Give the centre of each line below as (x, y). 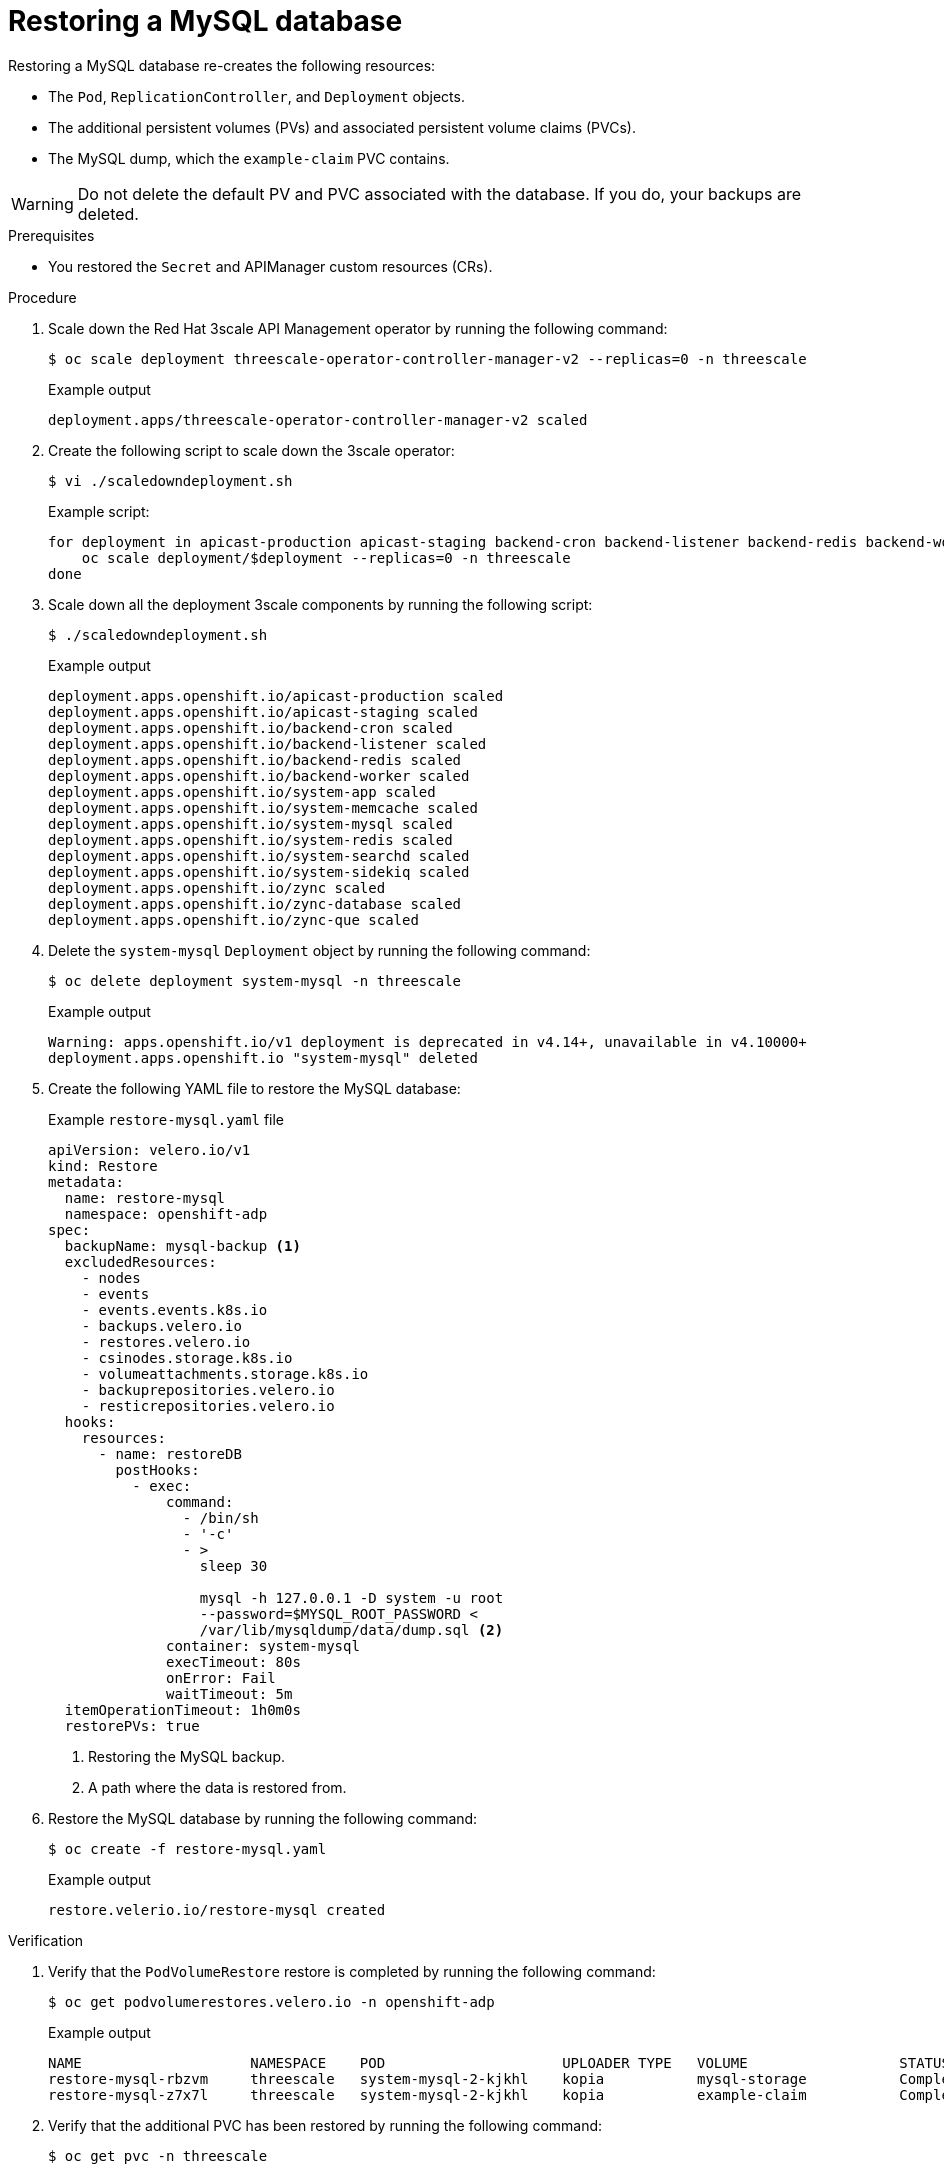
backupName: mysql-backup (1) (182, 1245)
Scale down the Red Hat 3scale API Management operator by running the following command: (358, 328)
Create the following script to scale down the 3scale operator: (251, 450)
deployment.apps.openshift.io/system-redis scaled (250, 839)
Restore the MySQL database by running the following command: (263, 1818)
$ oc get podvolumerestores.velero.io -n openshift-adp (271, 2001)
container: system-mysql (263, 1645)
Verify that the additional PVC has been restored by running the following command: (325, 2125)
